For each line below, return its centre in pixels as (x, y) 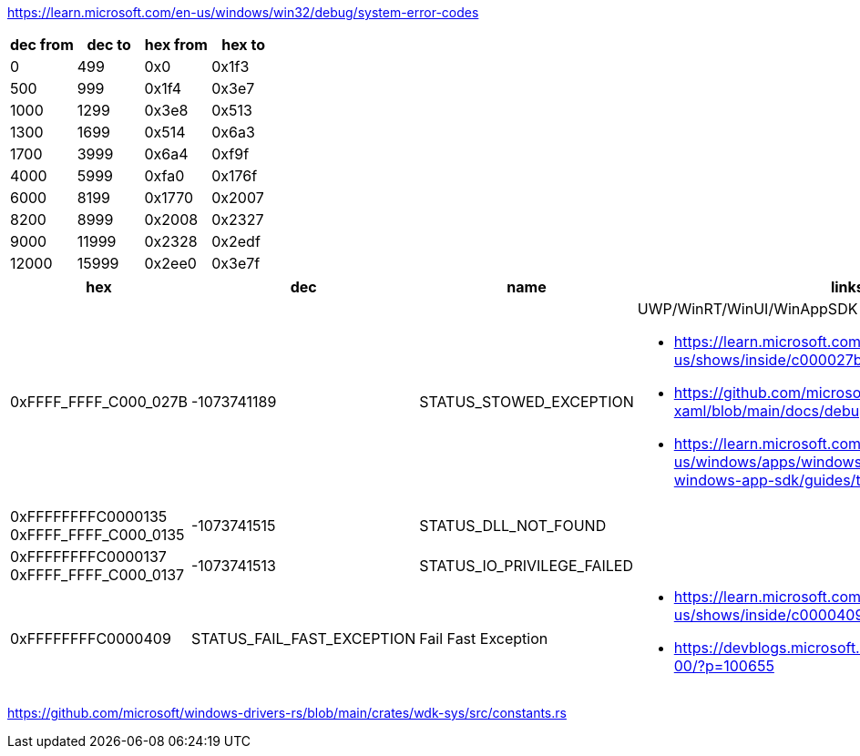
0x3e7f (236, 263)
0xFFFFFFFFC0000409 (91, 639)
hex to (243, 45)
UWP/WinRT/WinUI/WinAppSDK (747, 309)
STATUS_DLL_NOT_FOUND (513, 526)
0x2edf (236, 241)
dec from (42, 45)
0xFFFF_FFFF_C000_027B (99, 402)
